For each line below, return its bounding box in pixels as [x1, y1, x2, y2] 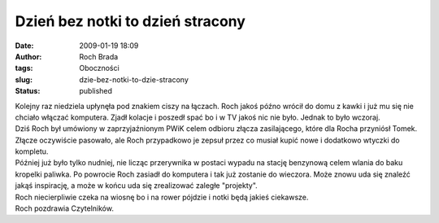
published [79, 86, 113, 96]
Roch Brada [79, 51, 119, 61]
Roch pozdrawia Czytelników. [15, 203, 114, 213]
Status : [15, 86, 41, 96]
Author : [15, 51, 42, 61]
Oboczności [79, 63, 120, 73]
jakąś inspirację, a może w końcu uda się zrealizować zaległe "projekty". [15, 181, 258, 190]
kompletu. [15, 146, 49, 156]
